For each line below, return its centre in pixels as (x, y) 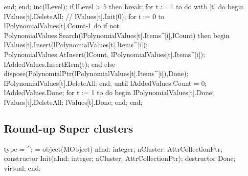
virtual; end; (23, 167)
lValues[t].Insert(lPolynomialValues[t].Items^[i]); (76, 45)
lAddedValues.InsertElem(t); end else (60, 64)
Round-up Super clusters (68, 128)
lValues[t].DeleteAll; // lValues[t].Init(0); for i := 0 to (84, 16)
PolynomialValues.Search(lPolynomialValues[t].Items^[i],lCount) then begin (117, 35)
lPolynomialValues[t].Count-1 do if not (62, 26)
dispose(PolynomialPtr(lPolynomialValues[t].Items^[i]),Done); (96, 73)
